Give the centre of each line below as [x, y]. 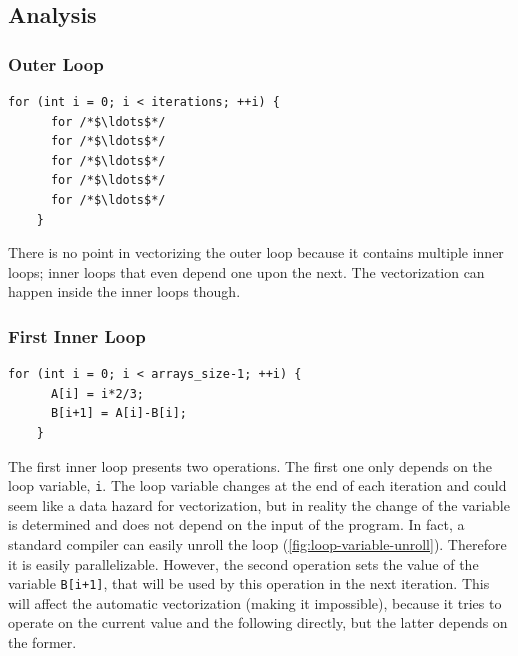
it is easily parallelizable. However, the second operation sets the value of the [243, 563]
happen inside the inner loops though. [124, 291]
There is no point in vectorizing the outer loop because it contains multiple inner [256, 252]
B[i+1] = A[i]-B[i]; [118, 413]
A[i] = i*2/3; [97, 393]
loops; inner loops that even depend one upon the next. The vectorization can [246, 271]
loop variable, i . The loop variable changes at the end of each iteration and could [257, 485]
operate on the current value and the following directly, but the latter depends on [258, 622]
